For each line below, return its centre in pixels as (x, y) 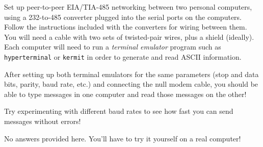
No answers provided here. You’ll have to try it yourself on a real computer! (123, 138)
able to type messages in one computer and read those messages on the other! (125, 94)
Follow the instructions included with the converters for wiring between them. (126, 27)
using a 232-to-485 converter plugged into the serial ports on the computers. (123, 17)
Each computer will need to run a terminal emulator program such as (113, 47)
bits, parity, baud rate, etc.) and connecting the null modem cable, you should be (131, 84)
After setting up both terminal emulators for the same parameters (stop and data (131, 74)
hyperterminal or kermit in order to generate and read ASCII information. (123, 56)
